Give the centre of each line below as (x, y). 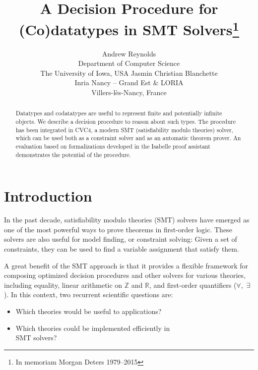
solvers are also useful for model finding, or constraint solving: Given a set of (121, 239)
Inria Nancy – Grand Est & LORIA (129, 82)
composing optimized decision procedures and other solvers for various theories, (125, 275)
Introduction (48, 196)
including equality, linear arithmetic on (63, 285)
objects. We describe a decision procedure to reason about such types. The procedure (126, 122)
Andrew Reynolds (129, 53)
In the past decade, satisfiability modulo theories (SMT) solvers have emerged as (127, 220)
